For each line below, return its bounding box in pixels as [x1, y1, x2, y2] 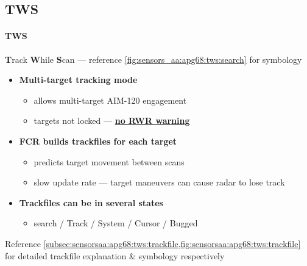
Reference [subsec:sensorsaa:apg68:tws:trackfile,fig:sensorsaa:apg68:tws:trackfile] [5, 237, 301, 250]
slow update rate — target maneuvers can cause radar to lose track [34, 176, 285, 189]
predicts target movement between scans [34, 155, 185, 168]
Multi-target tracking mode [19, 73, 138, 86]
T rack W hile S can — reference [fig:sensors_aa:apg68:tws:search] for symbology [5, 52, 302, 65]
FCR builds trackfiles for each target [19, 134, 177, 147]
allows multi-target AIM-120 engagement [34, 93, 187, 106]
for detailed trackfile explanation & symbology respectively [5, 249, 225, 262]
